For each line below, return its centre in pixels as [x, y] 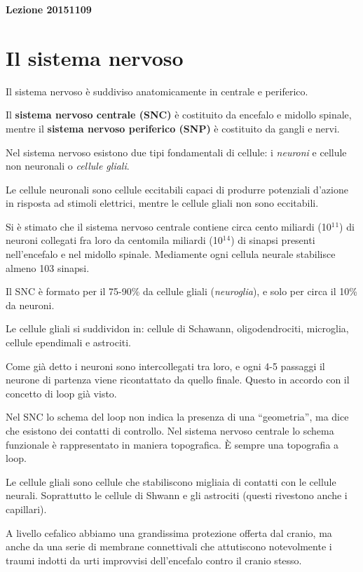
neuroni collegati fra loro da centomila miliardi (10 [114, 240]
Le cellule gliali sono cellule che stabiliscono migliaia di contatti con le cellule [171, 481]
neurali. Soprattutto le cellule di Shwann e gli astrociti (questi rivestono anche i [177, 495]
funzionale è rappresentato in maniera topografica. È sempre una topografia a [172, 444]
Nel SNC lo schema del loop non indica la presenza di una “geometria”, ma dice [177, 417]
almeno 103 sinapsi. [48, 267]
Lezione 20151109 [49, 9]
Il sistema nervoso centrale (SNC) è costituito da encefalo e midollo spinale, [179, 115]
